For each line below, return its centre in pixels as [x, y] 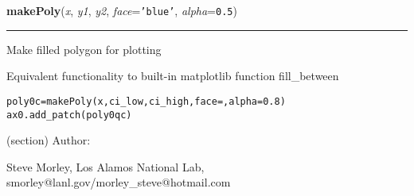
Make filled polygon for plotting [84, 49]
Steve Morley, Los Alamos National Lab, [105, 166]
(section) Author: [49, 140]
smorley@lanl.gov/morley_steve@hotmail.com [119, 182]
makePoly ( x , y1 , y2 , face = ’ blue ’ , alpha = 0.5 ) [122, 10]
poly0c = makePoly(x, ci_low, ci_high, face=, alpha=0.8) [146, 101]
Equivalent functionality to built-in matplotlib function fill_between [173, 76]
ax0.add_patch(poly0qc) [69, 115]
